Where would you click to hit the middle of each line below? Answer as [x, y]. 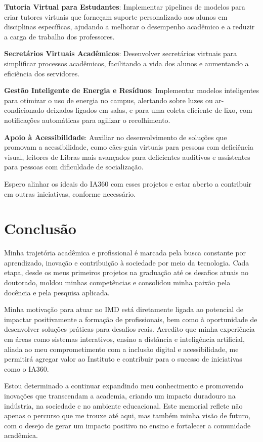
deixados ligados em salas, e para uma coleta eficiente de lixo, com [149, 110]
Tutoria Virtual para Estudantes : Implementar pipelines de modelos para [125, 7]
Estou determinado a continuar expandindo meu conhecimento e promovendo [124, 386]
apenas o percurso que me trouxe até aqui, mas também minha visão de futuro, [127, 415]
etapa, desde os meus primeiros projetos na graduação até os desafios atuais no [126, 272]
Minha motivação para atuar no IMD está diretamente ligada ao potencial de [124, 309]
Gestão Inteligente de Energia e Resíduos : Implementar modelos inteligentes [131, 90]
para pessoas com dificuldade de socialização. [74, 167]
